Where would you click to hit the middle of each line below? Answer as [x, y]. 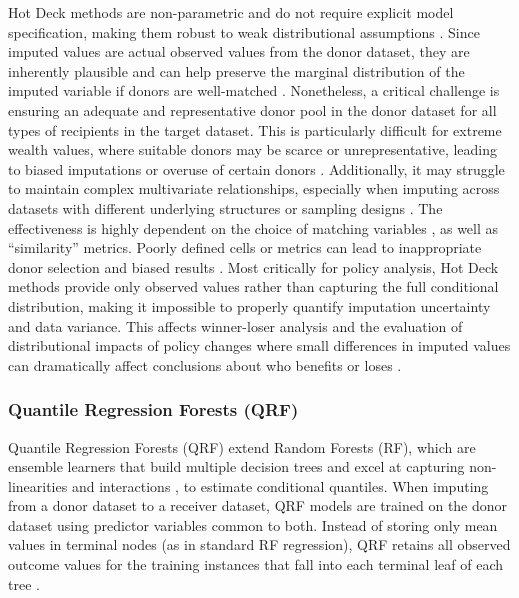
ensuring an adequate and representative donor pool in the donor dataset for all [252, 109]
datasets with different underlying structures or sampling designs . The [225, 207]
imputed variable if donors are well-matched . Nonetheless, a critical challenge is [254, 90]
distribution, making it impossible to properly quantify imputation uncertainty [249, 305]
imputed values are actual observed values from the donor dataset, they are [239, 51]
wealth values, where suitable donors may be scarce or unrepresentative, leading [253, 149]
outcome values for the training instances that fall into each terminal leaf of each [255, 564]
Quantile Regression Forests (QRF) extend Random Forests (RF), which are [242, 446]
